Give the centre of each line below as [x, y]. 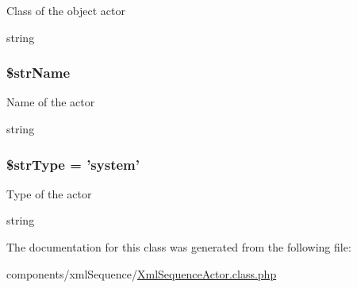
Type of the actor [49, 193]
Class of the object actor [66, 10]
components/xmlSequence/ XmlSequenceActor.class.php [142, 273]
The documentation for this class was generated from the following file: [179, 247]
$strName [38, 73]
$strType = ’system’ [73, 164]
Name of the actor [51, 102]
